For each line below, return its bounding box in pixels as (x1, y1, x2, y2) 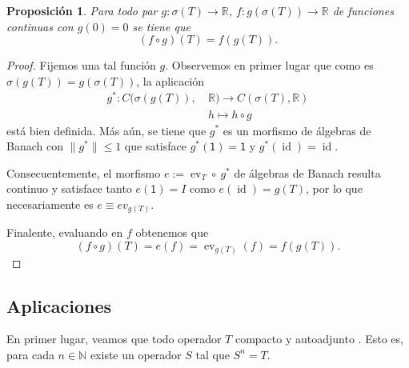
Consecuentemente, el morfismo (6, 164, 161, 181)
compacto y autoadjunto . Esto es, (235, 330, 403, 347)
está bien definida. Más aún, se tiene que (6, 122, 207, 138)
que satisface (124, 138, 186, 154)
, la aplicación (136, 72, 205, 89)
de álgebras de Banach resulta (234, 164, 381, 181)
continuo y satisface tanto (6, 180, 132, 197)
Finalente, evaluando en (6, 224, 123, 241)
